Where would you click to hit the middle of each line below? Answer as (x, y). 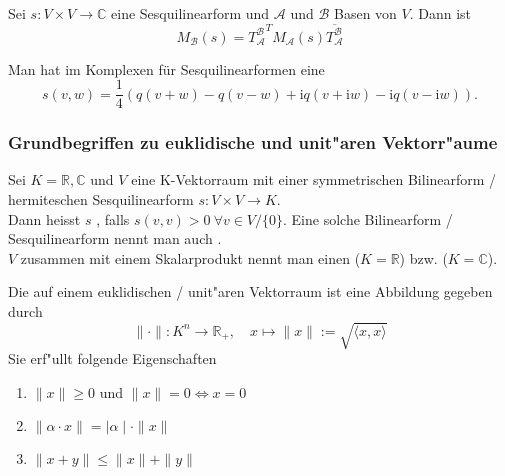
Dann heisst (44, 218)
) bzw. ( (423, 257)
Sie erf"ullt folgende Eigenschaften (112, 358)
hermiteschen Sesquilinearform (101, 199)
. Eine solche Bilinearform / (368, 218)
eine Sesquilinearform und (190, 13)
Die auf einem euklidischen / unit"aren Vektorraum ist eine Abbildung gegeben (250, 291)
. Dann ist (440, 13)
